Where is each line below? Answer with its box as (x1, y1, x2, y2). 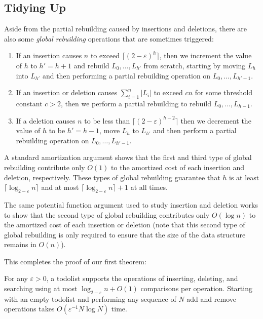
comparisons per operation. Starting (140, 283, 252, 294)
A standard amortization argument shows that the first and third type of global (4, 152, 252, 163)
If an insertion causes (16, 50, 82, 61)
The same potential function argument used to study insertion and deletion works (4, 199, 258, 210)
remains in (4, 239, 36, 250)
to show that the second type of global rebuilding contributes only (4, 209, 210, 220)
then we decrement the (180, 115, 251, 126)
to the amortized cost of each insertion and (111, 162, 245, 172)
